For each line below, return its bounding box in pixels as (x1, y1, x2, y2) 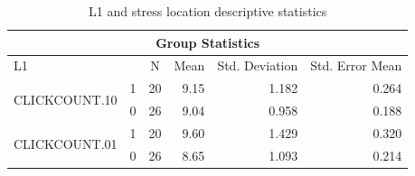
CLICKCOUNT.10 (14, 89, 118, 108)
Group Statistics (156, 32, 260, 51)
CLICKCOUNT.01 (14, 134, 118, 153)
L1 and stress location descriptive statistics (89, 2, 327, 20)
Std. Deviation (217, 56, 298, 75)
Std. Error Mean (310, 56, 402, 75)
